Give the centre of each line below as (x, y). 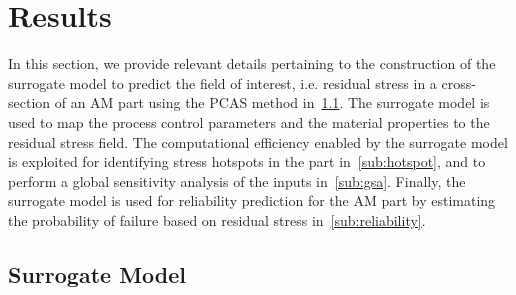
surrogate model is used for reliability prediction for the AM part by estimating (252, 200)
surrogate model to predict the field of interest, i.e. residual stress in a (222, 82)
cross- (458, 82)
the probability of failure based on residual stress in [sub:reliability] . (217, 219)
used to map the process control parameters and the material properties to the (249, 121)
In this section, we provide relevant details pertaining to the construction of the (252, 63)
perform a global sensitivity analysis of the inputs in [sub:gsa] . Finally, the (237, 180)
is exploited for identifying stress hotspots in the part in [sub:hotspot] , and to (247, 161)
